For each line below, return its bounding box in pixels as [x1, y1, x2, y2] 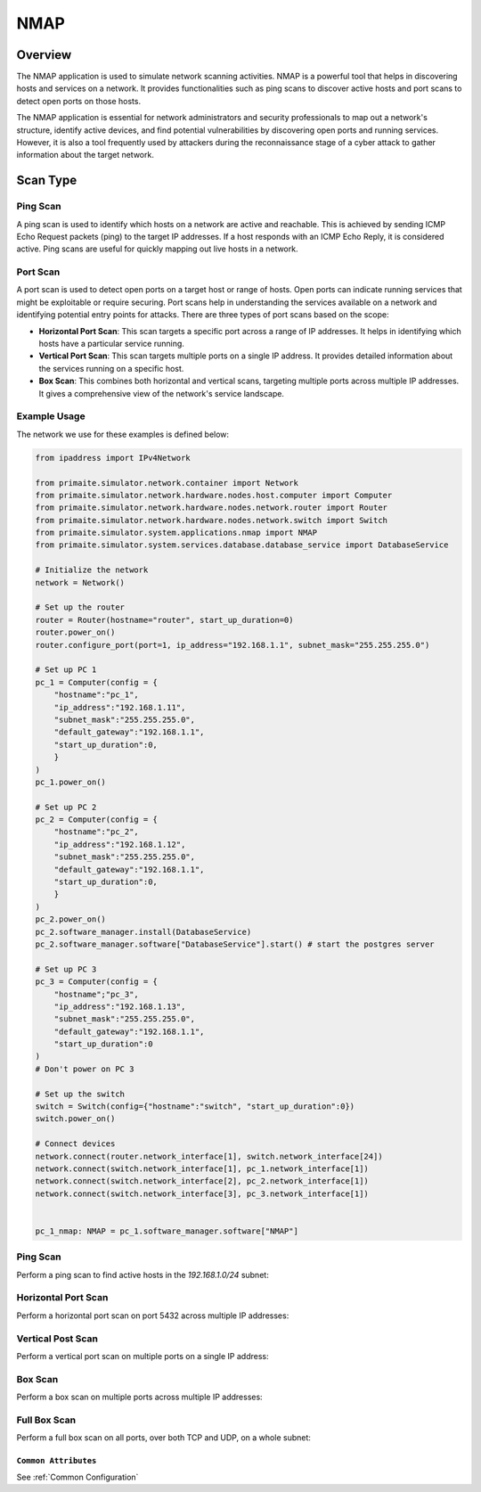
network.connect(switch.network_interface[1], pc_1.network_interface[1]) [35, 1164, 370, 1174]
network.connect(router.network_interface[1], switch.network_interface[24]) [35, 1151, 383, 1161]
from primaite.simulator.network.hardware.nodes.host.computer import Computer [35, 490, 393, 500]
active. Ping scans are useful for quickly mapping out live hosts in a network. [16, 243, 298, 254]
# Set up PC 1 [35, 665, 97, 675]
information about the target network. [16, 150, 155, 160]
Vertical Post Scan [16, 1332, 98, 1345]
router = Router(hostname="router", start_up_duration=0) [35, 615, 294, 625]
